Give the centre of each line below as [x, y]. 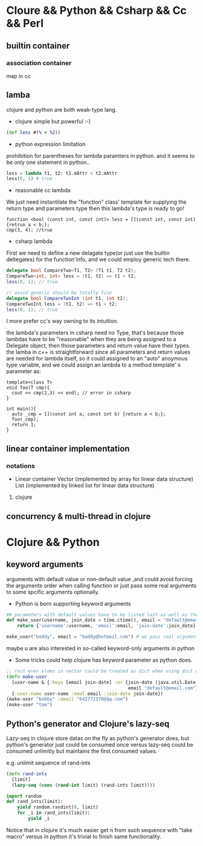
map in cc [19, 76]
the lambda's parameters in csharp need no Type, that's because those [95, 333]
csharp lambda [34, 241]
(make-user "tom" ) [29, 705]
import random [24, 796]
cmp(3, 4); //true [29, 230]
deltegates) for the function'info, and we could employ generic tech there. [98, 259]
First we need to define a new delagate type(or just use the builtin [88, 253]
